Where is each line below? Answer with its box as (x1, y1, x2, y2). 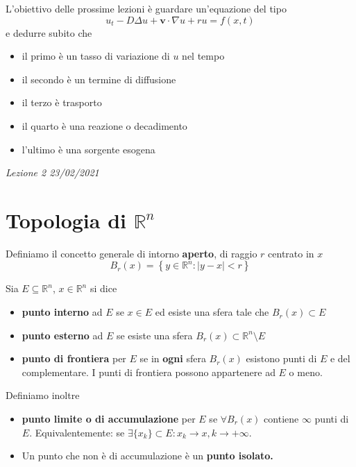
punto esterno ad (22, 328, 103, 342)
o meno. (289, 364, 323, 379)
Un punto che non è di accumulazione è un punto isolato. (22, 448, 273, 463)
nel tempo (182, 49, 225, 63)
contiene (264, 411, 299, 426)
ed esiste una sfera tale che (155, 305, 269, 319)
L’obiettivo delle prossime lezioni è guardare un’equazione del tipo (6, 1, 287, 15)
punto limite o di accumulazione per (22, 411, 196, 426)
